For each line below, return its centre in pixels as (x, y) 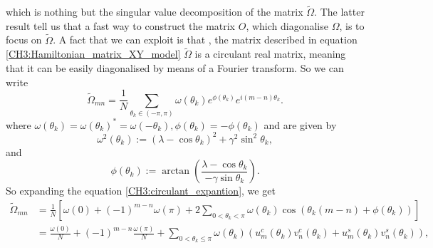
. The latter (339, 12)
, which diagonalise (287, 25)
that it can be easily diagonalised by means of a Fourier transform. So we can (175, 68)
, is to (352, 25)
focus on (24, 40)
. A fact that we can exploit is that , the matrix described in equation (205, 40)
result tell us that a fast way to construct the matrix (121, 25)
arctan (176, 171)
